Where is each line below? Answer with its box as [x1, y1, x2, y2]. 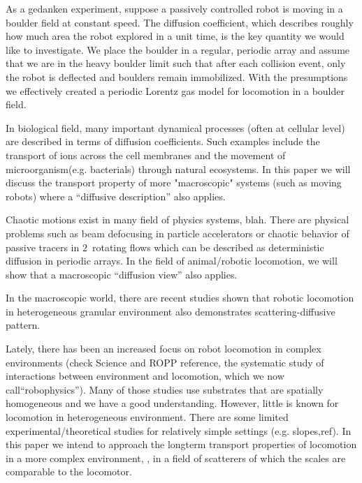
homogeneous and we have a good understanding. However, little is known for [6, 396, 339, 410]
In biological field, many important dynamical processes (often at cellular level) [6, 120, 345, 135]
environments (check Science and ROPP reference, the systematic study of [6, 355, 324, 369]
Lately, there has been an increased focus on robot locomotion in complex [6, 341, 321, 356]
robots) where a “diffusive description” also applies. [6, 188, 226, 203]
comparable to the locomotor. [6, 464, 132, 479]
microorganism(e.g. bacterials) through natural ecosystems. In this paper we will [6, 161, 351, 176]
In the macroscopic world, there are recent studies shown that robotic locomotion [6, 290, 354, 305]
